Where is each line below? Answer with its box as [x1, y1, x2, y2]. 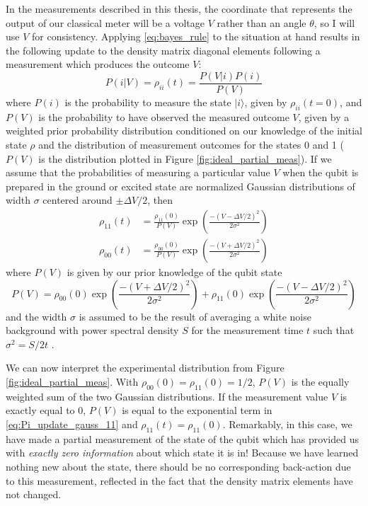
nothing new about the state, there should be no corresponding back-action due [6, 459, 351, 473]
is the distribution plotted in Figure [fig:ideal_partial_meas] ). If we [38, 151, 332, 166]
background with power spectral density [6, 323, 179, 338]
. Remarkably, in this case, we [222, 417, 352, 431]
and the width [6, 309, 67, 323]
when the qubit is [282, 165, 359, 180]
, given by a [298, 109, 350, 124]
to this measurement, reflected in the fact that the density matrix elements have [6, 473, 353, 488]
